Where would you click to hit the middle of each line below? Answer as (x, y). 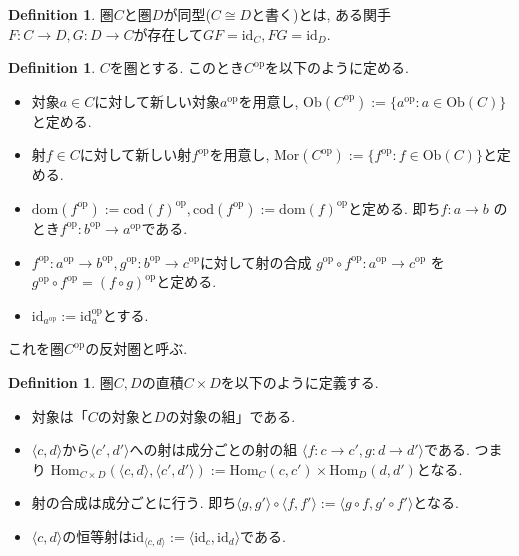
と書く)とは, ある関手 (321, 14)
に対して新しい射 (135, 154)
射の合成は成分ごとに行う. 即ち (134, 502)
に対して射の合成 (255, 261)
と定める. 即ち (394, 207)
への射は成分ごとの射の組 (213, 449)
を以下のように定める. (337, 67)
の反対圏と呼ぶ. (136, 348)
